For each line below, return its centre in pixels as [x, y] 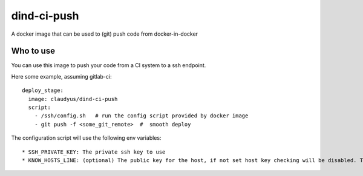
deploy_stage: [43, 90]
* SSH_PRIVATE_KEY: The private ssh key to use [94, 152]
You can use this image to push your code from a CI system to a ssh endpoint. [109, 65]
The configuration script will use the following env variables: [86, 138]
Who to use [33, 51]
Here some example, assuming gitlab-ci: [61, 76]
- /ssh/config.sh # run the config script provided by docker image [141, 116]
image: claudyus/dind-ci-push [73, 99]
